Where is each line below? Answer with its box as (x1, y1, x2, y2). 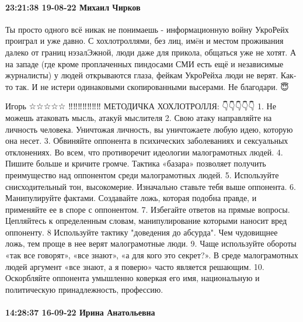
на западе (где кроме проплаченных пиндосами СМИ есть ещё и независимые (5, 57, 284, 70)
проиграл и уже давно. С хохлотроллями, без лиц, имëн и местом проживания (5, 34, 284, 47)
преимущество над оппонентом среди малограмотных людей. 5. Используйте (5, 168, 279, 181)
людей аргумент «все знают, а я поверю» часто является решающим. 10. (5, 260, 264, 272)
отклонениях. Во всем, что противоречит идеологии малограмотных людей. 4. (5, 146, 283, 158)
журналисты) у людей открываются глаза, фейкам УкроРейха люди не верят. (5, 69, 278, 81)
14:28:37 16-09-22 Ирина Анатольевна (5, 306, 155, 318)
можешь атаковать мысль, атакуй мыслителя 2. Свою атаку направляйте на (5, 111, 272, 123)
